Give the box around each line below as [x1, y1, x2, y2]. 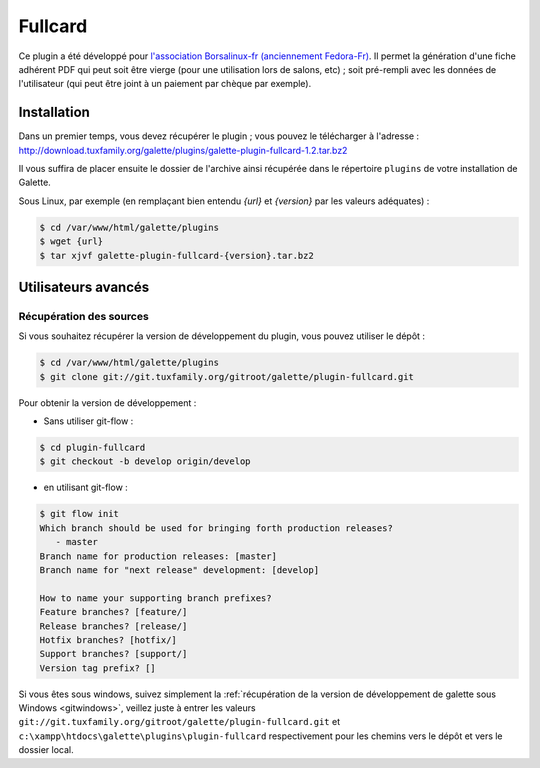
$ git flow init [39, 508, 120, 520]
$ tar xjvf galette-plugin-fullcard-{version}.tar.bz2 [39, 250, 314, 261]
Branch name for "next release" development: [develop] [39, 564, 320, 575]
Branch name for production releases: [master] [39, 550, 277, 562]
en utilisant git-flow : [43, 481, 129, 494]
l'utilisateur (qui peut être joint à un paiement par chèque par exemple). [18, 78, 312, 90]
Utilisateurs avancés [18, 278, 150, 295]
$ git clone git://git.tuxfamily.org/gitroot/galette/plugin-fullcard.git [39, 371, 415, 382]
